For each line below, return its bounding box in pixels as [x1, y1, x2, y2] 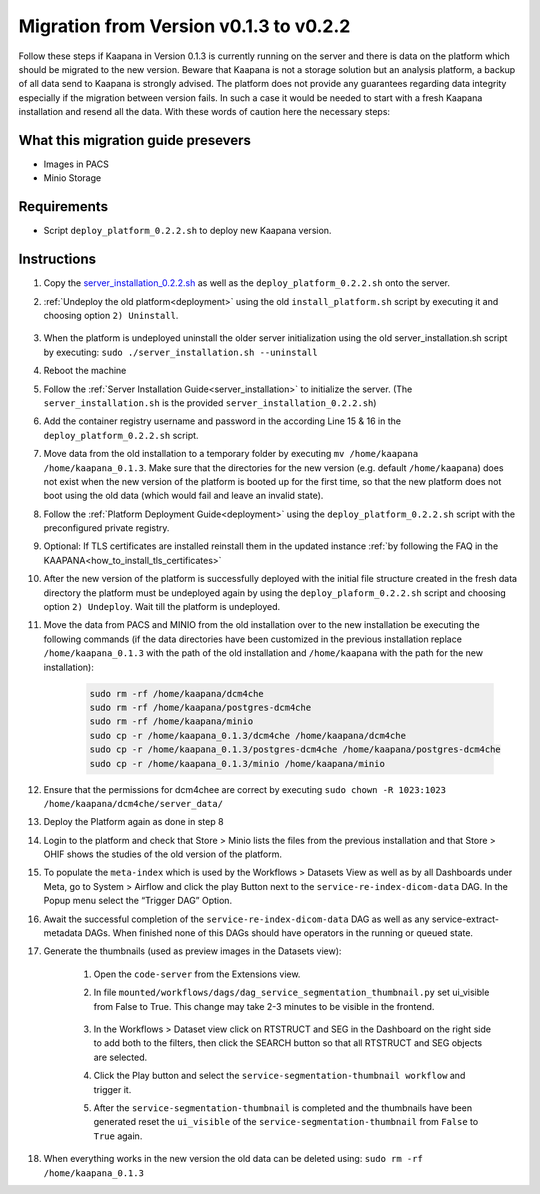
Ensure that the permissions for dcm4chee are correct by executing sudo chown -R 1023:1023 [43, 783, 447, 795]
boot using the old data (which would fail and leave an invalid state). [43, 490, 324, 502]
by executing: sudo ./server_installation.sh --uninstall [43, 346, 319, 358]
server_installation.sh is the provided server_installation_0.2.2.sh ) [43, 396, 377, 409]
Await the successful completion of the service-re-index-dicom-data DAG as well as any [43, 913, 430, 925]
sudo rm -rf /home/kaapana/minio [89, 716, 254, 727]
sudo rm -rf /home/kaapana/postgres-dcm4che [89, 701, 312, 713]
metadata [43, 927, 83, 939]
